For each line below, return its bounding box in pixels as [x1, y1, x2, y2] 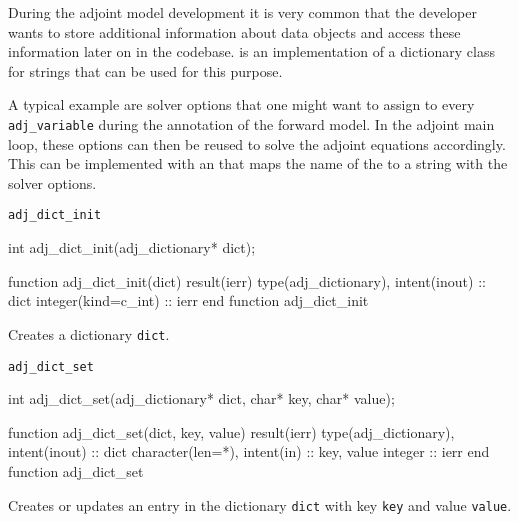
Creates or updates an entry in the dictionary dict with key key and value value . [8, 494, 512, 515]
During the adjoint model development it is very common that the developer [8, 2, 477, 22]
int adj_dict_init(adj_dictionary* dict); [8, 237, 256, 258]
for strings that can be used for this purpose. [8, 60, 283, 81]
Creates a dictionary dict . [8, 323, 170, 344]
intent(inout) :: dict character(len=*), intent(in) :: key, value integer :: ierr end [8, 441, 490, 462]
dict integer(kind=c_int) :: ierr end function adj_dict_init [8, 290, 369, 311]
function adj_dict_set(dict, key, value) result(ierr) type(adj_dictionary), [8, 421, 455, 442]
